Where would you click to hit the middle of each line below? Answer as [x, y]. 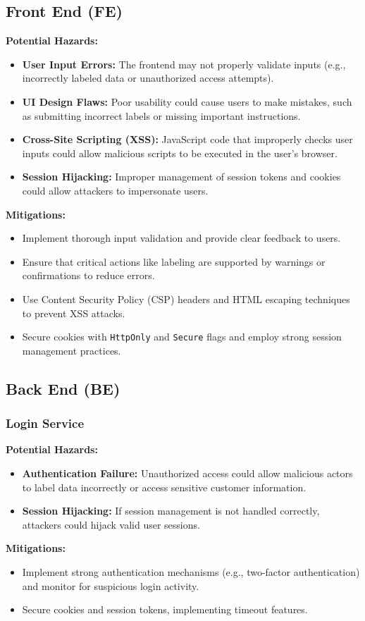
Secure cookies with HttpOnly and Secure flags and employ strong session [182, 337]
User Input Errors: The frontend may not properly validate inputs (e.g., [184, 64]
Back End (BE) [63, 388]
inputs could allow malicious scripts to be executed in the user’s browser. [180, 153]
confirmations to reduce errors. [88, 275]
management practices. [72, 350]
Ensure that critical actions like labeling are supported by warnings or [174, 261]
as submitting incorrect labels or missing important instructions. [161, 115]
